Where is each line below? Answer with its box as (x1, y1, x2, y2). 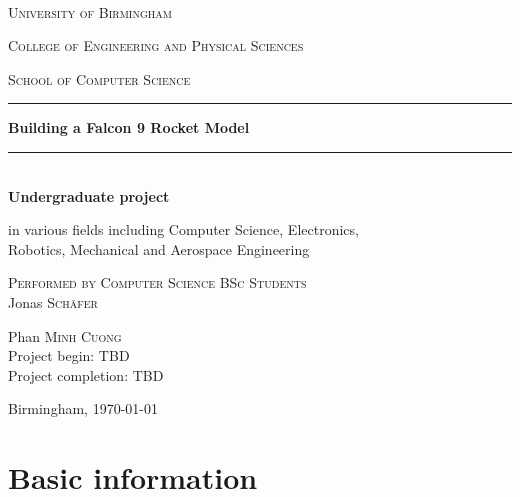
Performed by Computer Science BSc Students (8, 272, 307, 293)
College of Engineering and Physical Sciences (8, 35, 304, 56)
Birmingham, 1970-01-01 (8, 398, 158, 419)
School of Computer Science (8, 68, 191, 89)
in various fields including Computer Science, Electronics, (8, 219, 359, 240)
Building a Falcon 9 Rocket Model (8, 117, 250, 138)
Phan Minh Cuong (8, 325, 122, 346)
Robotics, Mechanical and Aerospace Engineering (8, 238, 310, 259)
